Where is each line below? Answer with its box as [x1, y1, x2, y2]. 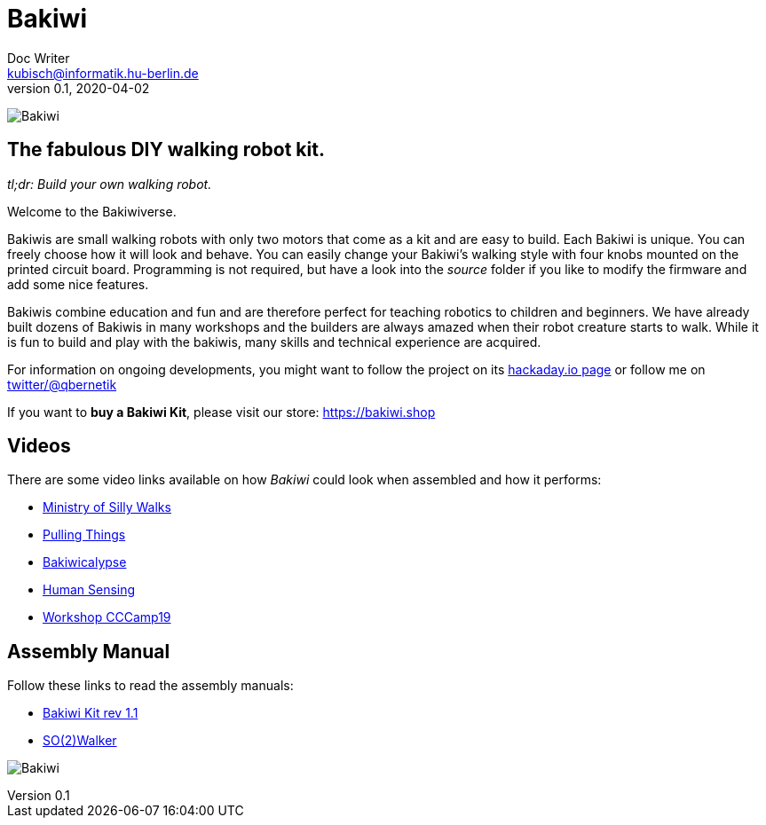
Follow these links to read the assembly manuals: [7, 678, 294, 694]
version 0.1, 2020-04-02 [7, 80, 150, 96]
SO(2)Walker [43, 733, 117, 749]
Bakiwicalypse [43, 554, 127, 570]
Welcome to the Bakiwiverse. [7, 203, 177, 219]
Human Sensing [43, 582, 136, 598]
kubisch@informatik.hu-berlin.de [7, 65, 199, 81]
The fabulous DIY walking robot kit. [7, 138, 325, 161]
